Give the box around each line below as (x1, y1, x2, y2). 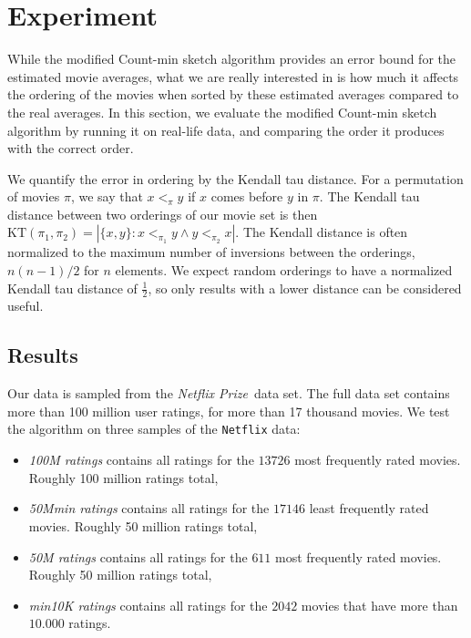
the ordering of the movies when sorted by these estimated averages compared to (7, 85, 459, 104)
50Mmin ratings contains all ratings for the (28, 499, 270, 518)
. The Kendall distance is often (235, 222, 408, 242)
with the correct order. (7, 139, 134, 158)
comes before (210, 187, 283, 206)
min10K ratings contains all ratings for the (28, 595, 268, 614)
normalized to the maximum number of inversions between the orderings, (7, 242, 415, 262)
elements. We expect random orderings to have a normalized (115, 261, 453, 280)
